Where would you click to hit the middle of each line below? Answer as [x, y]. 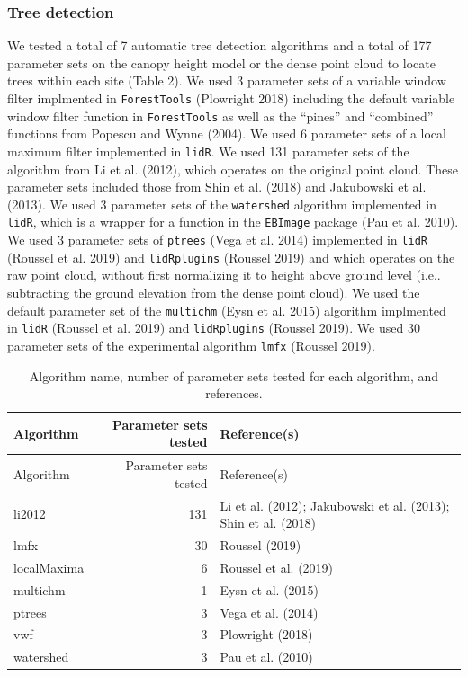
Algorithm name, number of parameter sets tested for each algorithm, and [234, 375]
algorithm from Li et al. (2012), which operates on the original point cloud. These [233, 169]
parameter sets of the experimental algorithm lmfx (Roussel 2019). [191, 345]
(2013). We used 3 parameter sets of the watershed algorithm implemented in [222, 204]
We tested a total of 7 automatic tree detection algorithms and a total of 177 [220, 45]
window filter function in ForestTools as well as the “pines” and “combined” [220, 116]
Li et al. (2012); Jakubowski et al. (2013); [335, 505]
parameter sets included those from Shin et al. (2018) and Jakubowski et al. [217, 187]
